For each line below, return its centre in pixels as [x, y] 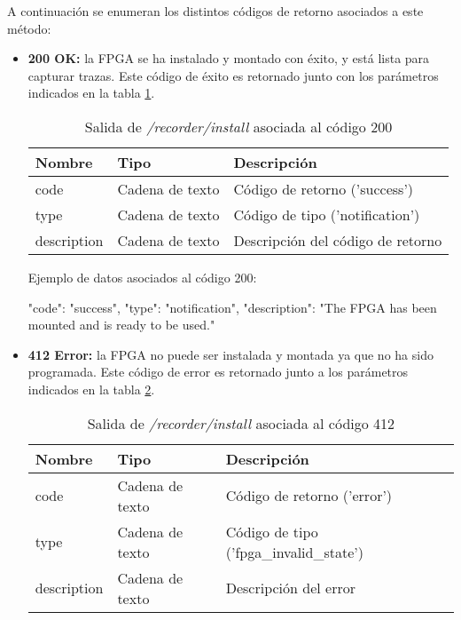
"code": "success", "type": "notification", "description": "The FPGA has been [232, 307]
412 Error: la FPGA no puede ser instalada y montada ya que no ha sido [230, 354]
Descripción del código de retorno [338, 240]
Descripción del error [290, 588]
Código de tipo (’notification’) [327, 214]
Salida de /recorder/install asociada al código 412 [241, 423]
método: [29, 28]
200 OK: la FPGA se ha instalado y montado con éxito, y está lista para [229, 58]
